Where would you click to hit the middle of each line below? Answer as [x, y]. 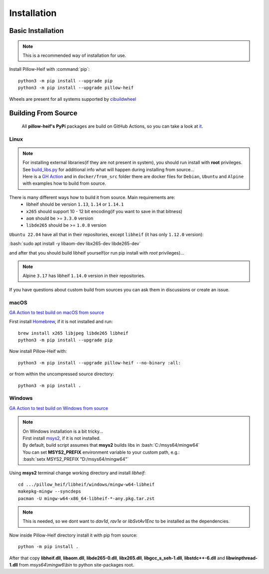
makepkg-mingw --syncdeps [50, 491]
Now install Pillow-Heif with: [38, 351]
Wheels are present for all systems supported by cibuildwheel [73, 99]
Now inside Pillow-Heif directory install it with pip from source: [73, 535]
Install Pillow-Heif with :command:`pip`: [49, 69]
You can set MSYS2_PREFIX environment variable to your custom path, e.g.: [101, 452]
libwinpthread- [242, 558]
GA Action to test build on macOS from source [57, 312]
